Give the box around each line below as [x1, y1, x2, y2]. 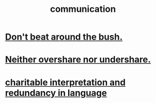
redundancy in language [5, 87, 107, 99]
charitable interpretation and [5, 77, 126, 88]
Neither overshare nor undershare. [5, 54, 151, 65]
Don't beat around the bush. [5, 31, 123, 43]
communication [50, 3, 116, 15]
